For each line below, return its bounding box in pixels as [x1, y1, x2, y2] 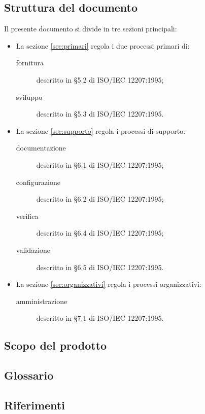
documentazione [16, 142, 66, 153]
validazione [16, 244, 51, 255]
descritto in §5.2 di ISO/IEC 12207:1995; [36, 74, 164, 85]
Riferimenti [4, 397, 65, 412]
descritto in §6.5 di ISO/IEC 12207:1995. [36, 261, 164, 272]
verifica [16, 210, 39, 221]
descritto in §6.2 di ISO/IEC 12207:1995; [36, 194, 164, 204]
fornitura [16, 57, 44, 68]
